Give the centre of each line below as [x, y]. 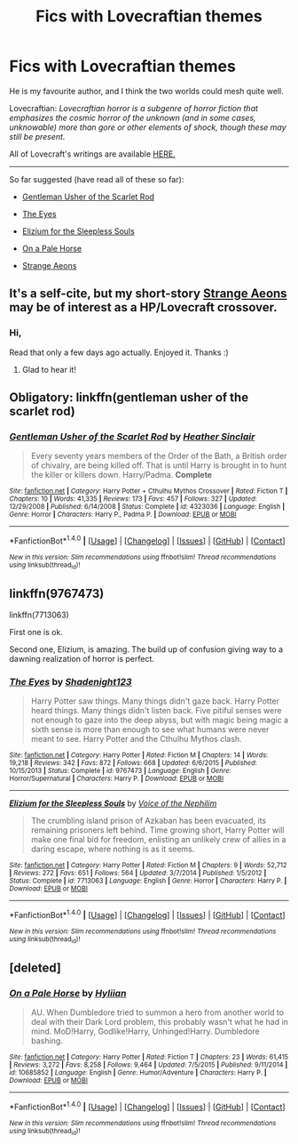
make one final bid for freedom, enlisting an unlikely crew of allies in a [158, 840]
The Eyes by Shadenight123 [71, 682]
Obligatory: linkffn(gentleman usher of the [129, 398]
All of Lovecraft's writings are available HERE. [92, 154]
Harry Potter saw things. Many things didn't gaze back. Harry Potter [155, 701]
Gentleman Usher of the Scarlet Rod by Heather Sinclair [132, 436]
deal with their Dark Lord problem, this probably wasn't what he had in [159, 1022]
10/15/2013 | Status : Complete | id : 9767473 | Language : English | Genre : [120, 771]
